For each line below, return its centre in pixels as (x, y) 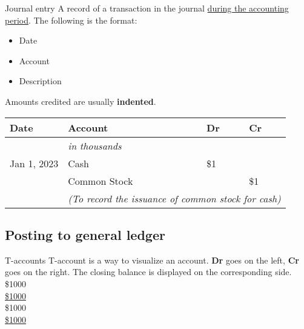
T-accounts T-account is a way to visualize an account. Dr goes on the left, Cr (152, 260)
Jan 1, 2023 (34, 163)
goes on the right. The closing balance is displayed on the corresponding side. (148, 272)
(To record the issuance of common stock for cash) (174, 198)
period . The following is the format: (71, 20)
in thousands (95, 145)
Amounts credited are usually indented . (81, 101)
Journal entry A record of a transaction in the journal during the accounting (147, 8)
